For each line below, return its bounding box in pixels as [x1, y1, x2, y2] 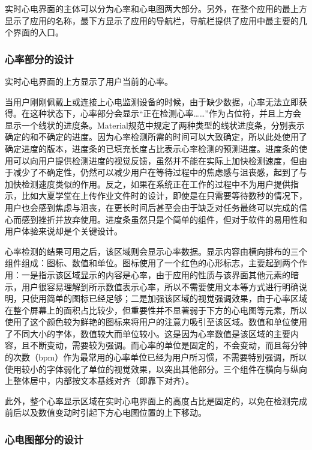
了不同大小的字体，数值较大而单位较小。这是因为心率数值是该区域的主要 [5, 327, 290, 339]
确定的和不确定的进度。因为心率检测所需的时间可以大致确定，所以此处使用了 [5, 130, 307, 143]
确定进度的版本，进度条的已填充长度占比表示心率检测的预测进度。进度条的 [5, 142, 299, 154]
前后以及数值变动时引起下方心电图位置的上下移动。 [5, 406, 206, 419]
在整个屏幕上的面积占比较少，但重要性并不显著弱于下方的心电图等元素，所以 [5, 303, 307, 316]
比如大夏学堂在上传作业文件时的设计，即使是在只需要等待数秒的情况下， [21, 189, 307, 202]
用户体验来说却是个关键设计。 [5, 225, 122, 237]
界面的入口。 [13, 26, 64, 38]
